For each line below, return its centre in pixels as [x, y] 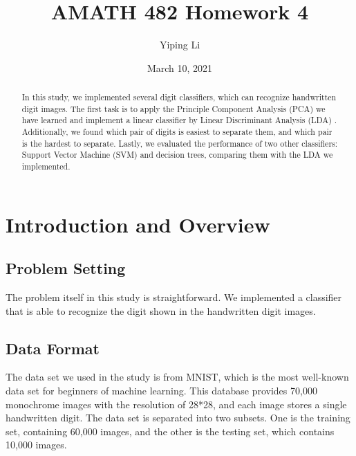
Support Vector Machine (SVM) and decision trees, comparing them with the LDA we [177, 155]
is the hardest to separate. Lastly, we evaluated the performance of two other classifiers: [180, 143]
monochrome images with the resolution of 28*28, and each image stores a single [176, 404]
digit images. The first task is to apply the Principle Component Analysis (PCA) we [174, 108]
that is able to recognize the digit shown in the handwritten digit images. [161, 310]
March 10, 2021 [180, 67]
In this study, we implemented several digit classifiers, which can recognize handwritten [179, 97]
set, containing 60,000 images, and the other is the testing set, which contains [170, 431]
